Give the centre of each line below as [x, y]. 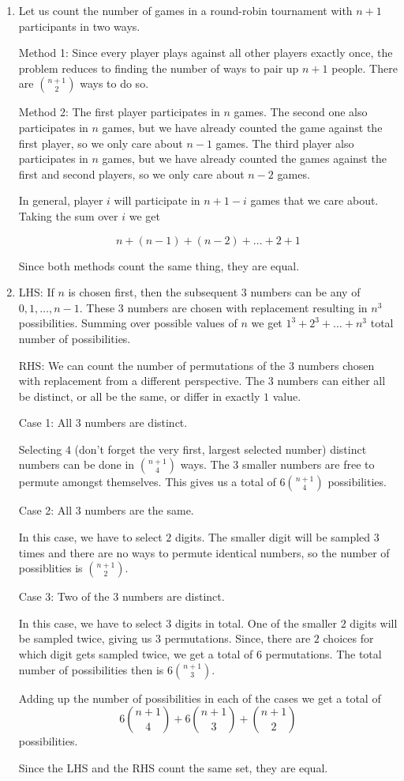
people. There [365, 68]
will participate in [157, 200]
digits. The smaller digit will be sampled [273, 537]
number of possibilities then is [91, 669]
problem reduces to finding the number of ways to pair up [159, 68]
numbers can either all [331, 381]
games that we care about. [314, 200]
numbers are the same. [139, 510]
